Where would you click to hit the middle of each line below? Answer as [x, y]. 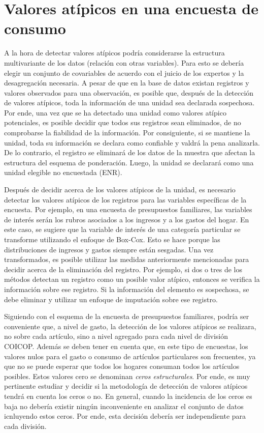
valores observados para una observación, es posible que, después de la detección [129, 92]
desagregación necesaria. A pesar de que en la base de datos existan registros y [127, 83]
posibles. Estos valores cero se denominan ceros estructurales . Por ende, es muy [127, 376]
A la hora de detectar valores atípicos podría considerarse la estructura [114, 53]
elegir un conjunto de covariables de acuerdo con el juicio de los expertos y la [124, 73]
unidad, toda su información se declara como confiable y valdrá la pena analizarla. [132, 142]
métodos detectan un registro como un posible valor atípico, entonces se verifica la [132, 279]
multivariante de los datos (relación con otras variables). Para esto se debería [124, 62]
